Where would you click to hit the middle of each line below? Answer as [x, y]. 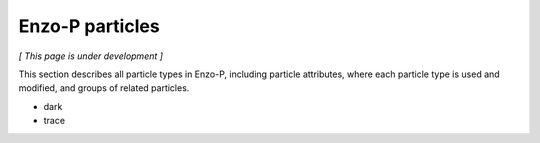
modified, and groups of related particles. [104, 88]
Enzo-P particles [89, 26]
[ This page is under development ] [91, 56]
